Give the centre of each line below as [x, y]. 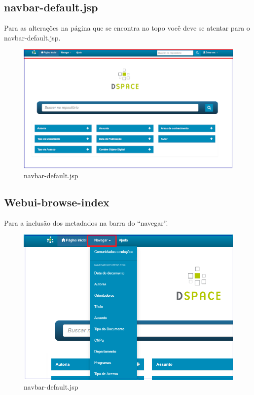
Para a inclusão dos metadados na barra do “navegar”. [86, 222]
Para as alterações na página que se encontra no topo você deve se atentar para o [127, 28]
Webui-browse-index [57, 202]
